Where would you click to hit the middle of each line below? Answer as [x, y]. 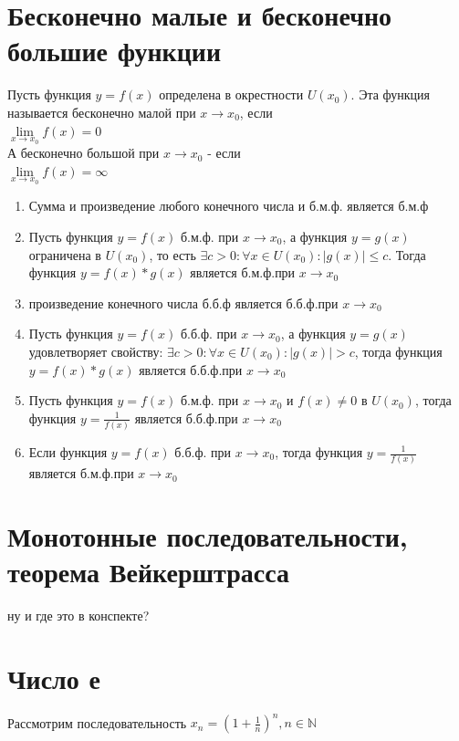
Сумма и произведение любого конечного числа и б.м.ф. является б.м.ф [229, 206]
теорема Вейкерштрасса [148, 572]
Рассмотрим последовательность [97, 722]
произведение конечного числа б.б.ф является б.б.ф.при [183, 303]
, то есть [172, 254]
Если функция [68, 452]
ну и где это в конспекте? [78, 616]
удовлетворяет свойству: [96, 351]
